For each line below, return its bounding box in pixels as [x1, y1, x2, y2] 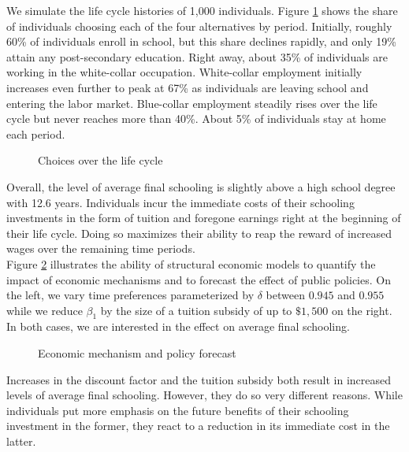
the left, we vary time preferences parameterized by [6, 287, 255, 303]
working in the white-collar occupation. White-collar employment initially [6, 64, 363, 80]
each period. [6, 125, 65, 142]
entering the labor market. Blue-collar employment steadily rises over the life [6, 94, 377, 111]
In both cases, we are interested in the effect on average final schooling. [6, 318, 350, 335]
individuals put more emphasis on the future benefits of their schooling [6, 402, 349, 418]
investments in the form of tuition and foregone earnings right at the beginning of [6, 209, 401, 226]
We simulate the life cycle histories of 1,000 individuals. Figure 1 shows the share [6, 2, 398, 18]
